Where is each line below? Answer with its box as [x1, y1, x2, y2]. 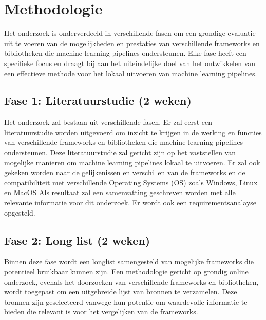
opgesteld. [4, 207, 35, 218]
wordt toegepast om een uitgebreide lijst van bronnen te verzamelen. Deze [4, 286, 237, 297]
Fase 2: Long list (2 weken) [4, 232, 150, 248]
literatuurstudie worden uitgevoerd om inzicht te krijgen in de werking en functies [4, 126, 262, 137]
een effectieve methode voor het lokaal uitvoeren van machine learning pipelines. [4, 68, 257, 78]
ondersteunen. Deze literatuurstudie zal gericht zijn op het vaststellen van [4, 147, 236, 158]
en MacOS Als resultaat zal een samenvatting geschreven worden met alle [4, 187, 236, 198]
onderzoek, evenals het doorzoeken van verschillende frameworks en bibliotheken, [4, 276, 259, 287]
